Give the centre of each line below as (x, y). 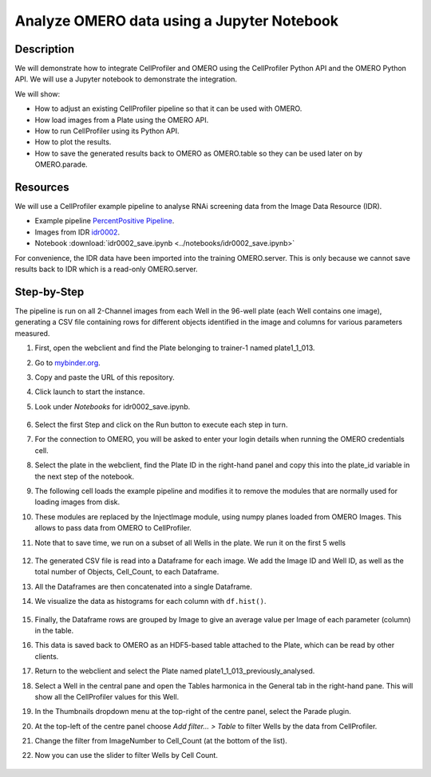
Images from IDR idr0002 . (77, 232)
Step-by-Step (49, 292)
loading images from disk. (77, 502)
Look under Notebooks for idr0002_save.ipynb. (113, 406)
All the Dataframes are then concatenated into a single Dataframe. (144, 586)
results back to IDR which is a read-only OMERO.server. (107, 269)
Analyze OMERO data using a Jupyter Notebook (177, 21)
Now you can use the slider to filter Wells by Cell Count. (127, 755)
